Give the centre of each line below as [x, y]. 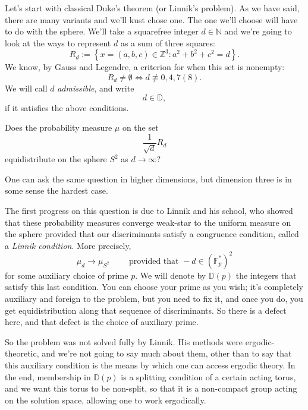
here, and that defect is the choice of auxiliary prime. [102, 322]
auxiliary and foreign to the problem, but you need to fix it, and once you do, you [154, 299]
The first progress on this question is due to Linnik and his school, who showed [149, 210]
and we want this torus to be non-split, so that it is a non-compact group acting [151, 388]
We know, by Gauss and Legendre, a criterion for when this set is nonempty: [145, 67]
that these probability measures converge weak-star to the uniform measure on [148, 222]
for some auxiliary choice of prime [67, 275]
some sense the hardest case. [56, 190]
